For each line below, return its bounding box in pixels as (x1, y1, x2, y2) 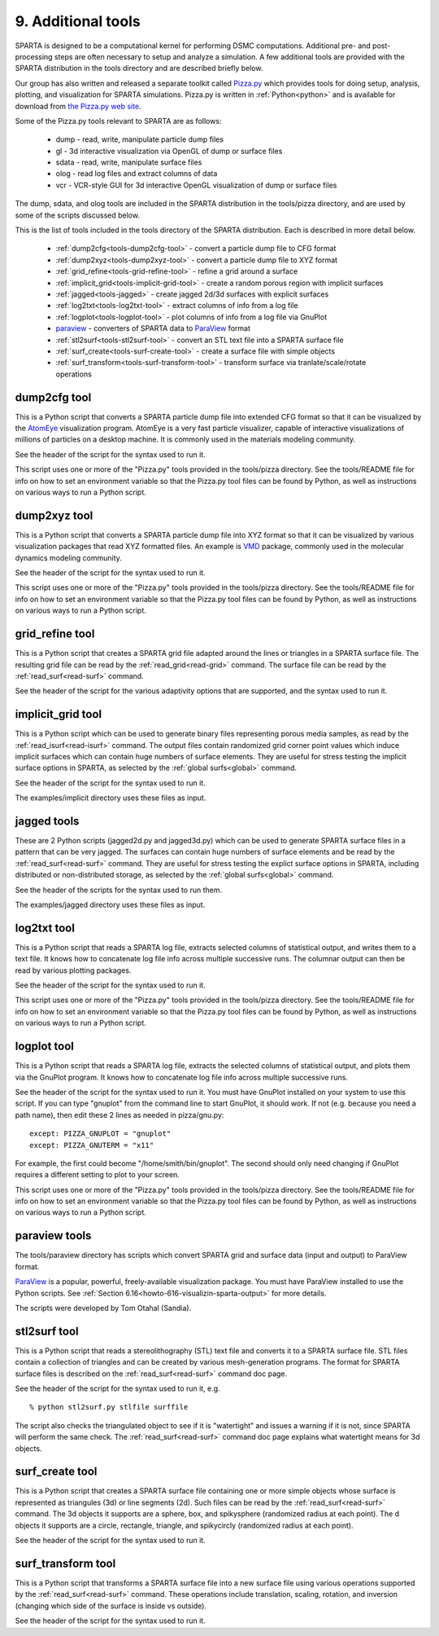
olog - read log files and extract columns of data (55, 169, 218, 178)
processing (15, 51, 53, 61)
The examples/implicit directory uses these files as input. (15, 793, 206, 803)
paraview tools (15, 1229, 92, 1242)
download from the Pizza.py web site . (15, 101, 141, 111)
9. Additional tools (15, 12, 141, 30)
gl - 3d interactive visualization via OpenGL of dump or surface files (55, 146, 283, 156)
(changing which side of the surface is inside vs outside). (15, 1601, 207, 1611)
